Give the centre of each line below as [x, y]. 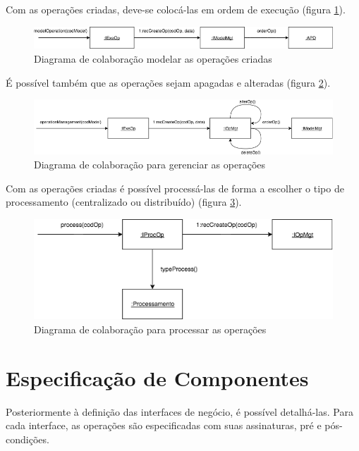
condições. [28, 439]
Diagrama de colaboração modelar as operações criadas [153, 59]
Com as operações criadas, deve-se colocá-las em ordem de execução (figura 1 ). [176, 9]
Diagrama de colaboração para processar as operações [150, 329]
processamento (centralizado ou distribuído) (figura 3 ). [124, 202]
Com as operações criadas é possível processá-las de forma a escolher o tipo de [175, 188]
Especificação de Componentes [157, 377]
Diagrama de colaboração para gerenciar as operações [150, 165]
